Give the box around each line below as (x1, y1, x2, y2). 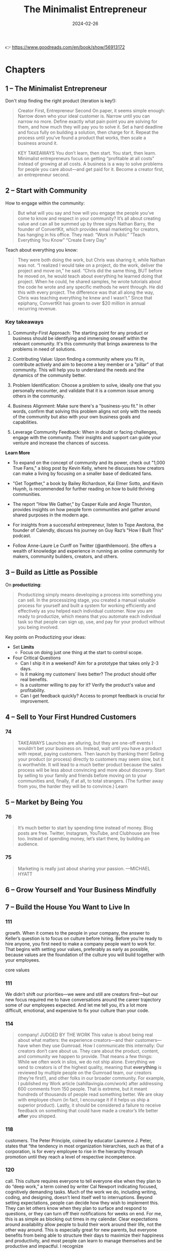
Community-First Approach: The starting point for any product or (12, 330, 149, 336)
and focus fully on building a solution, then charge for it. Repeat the (17, 129, 159, 135)
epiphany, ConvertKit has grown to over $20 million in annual (17, 300, 146, 306)
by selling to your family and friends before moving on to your (17, 772, 147, 779)
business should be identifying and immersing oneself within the (12, 335, 148, 341)
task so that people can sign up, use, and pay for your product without (17, 618, 165, 624)
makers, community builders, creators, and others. (12, 554, 119, 560)
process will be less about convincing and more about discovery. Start (17, 767, 165, 773)
